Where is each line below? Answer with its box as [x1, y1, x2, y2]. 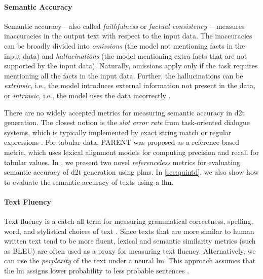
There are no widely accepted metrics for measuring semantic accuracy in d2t [4, 107, 245, 117]
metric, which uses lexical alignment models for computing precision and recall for [4, 146, 259, 157]
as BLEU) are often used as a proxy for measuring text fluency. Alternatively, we [4, 245, 256, 256]
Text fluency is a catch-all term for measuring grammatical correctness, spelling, [4, 216, 253, 226]
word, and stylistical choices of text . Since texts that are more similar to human [4, 225, 254, 236]
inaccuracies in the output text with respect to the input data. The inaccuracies [4, 30, 252, 41]
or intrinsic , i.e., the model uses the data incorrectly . [4, 90, 171, 100]
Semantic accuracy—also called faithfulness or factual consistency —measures [4, 20, 245, 31]
